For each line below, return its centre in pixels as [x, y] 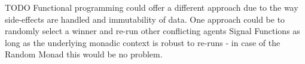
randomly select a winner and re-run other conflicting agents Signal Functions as [152, 31]
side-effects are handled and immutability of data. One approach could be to [145, 19]
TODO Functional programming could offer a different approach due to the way [152, 7]
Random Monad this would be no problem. [84, 54]
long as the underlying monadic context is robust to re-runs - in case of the [143, 42]
